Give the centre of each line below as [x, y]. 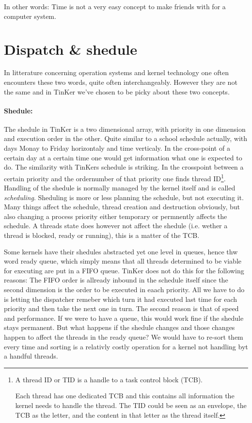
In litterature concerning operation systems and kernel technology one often [116, 72]
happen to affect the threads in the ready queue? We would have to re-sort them [124, 337]
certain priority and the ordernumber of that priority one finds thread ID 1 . [115, 177]
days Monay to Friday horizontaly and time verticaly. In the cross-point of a [117, 148]
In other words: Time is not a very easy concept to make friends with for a [115, 6]
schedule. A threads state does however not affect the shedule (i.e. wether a [116, 226]
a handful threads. [31, 356]
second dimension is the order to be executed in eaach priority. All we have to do [124, 290]
